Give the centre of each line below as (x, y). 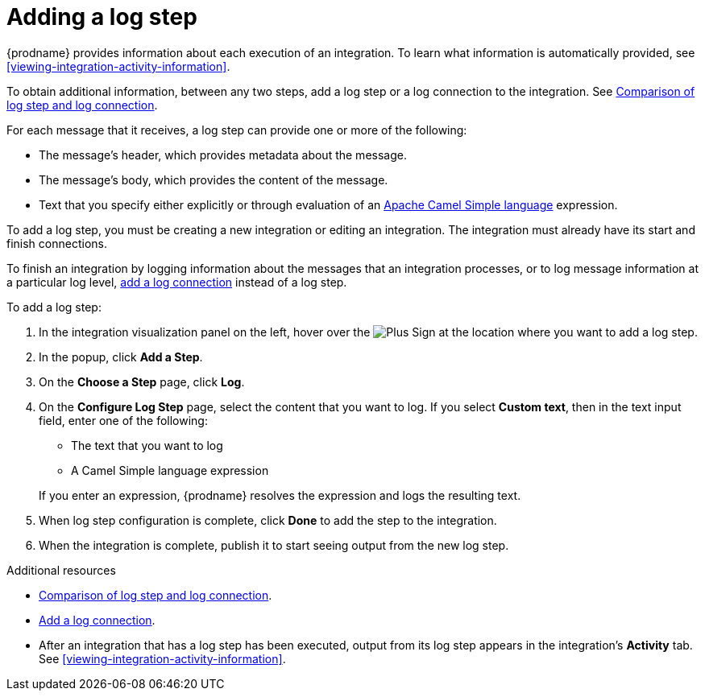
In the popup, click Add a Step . (121, 357)
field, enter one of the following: (123, 420)
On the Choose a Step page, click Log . (142, 381)
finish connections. (57, 243)
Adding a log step (102, 17)
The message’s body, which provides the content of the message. (214, 179)
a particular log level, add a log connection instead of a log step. (177, 282)
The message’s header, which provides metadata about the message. (223, 155)
